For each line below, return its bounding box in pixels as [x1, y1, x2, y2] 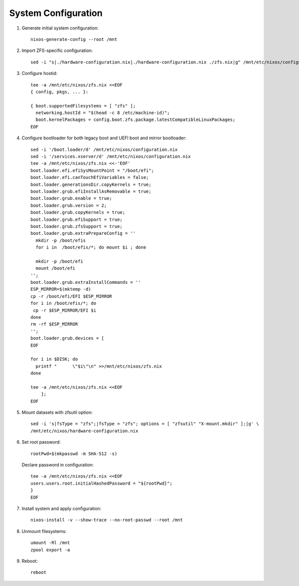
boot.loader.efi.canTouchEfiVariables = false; [30, 175, 149, 180]
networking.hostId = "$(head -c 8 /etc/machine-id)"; [35, 110, 170, 116]
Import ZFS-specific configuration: [21, 47, 93, 53]
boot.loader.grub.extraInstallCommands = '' [30, 280, 142, 285]
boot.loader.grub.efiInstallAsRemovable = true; [30, 188, 151, 194]
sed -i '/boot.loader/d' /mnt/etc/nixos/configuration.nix [30, 146, 178, 152]
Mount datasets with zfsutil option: [21, 410, 93, 416]
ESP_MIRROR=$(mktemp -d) [30, 286, 91, 292]
